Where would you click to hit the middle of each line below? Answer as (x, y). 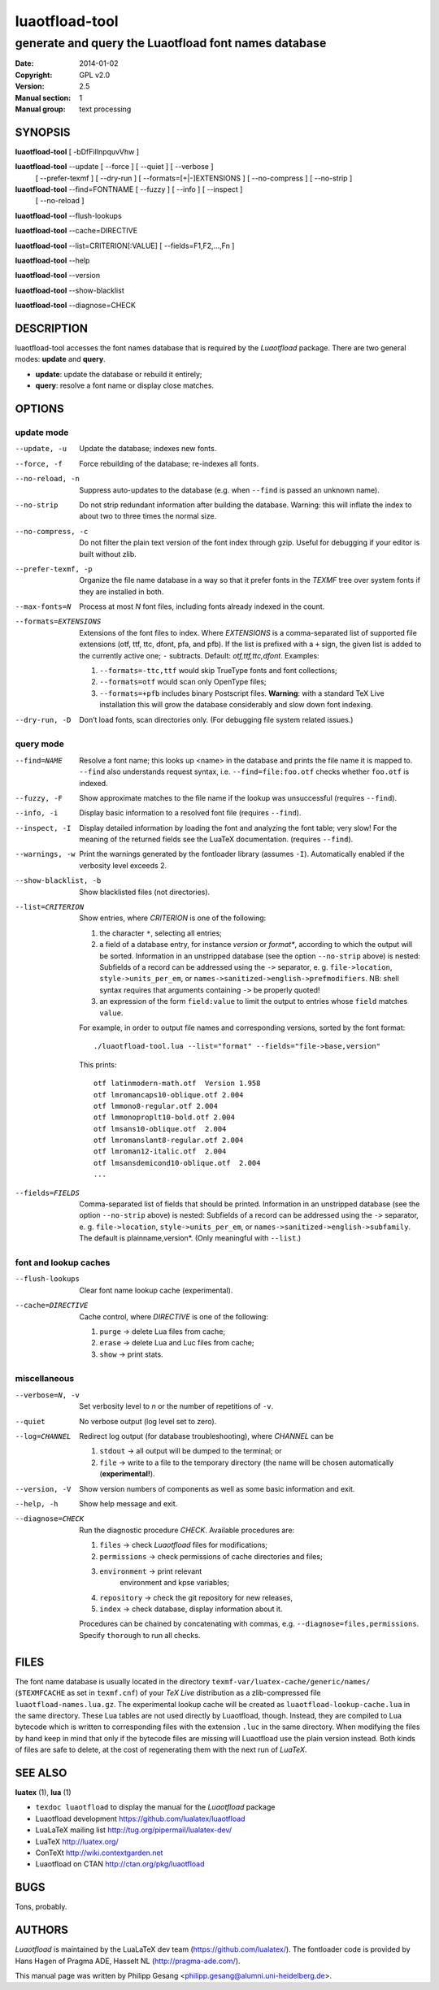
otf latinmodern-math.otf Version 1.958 (177, 1084)
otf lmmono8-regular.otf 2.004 (156, 1106)
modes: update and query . (60, 359)
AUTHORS (42, 1930)
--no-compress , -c (52, 531)
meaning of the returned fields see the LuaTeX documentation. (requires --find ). (216, 839)
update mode (42, 432)
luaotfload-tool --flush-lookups (68, 215)
